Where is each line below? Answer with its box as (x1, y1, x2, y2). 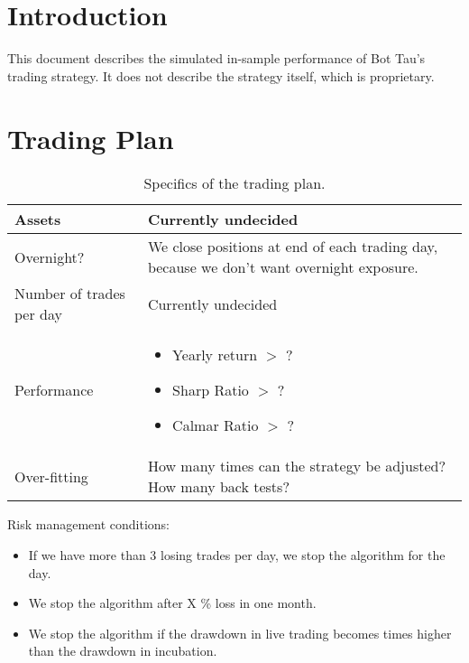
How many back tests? (147, 476, 290, 498)
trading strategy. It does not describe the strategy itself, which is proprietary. (7, 66, 435, 85)
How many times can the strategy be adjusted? (147, 455, 446, 477)
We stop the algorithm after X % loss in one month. (28, 593, 317, 612)
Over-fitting (14, 465, 88, 487)
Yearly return (172, 344, 258, 366)
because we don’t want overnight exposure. (147, 257, 418, 278)
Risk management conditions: (7, 515, 170, 534)
